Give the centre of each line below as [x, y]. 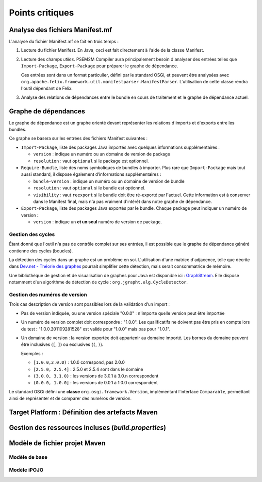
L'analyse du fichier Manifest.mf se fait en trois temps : [64, 42]
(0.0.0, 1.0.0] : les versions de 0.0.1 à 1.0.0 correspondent [95, 383]
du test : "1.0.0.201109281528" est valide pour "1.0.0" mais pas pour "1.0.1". [96, 329]
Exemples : [32, 353]
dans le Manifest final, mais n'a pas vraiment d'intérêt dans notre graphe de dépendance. [123, 202]
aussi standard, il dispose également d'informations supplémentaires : [91, 174]
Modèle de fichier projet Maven [57, 443]
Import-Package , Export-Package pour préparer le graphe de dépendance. [99, 66]
